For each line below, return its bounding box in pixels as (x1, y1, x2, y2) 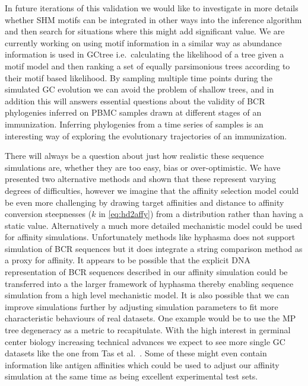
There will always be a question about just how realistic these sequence (5, 149, 264, 162)
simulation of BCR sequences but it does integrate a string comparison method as (5, 242, 303, 254)
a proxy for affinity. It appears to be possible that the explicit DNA (5, 254, 250, 266)
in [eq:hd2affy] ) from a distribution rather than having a (99, 208, 304, 220)
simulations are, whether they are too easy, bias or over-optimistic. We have (5, 161, 281, 173)
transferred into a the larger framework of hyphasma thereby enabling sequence (5, 277, 294, 289)
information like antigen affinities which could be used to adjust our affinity (5, 358, 280, 371)
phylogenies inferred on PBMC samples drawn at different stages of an (5, 106, 262, 119)
